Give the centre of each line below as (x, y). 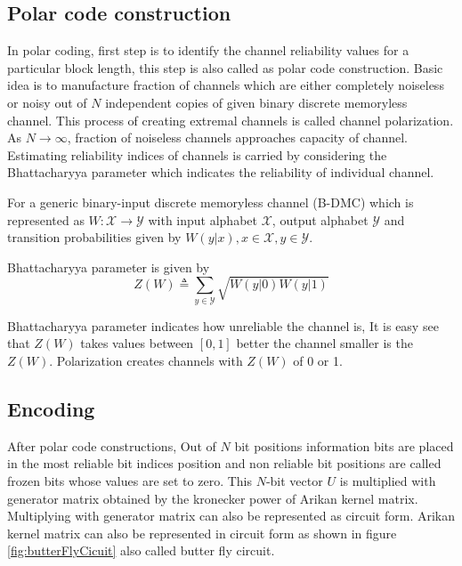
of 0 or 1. (318, 360)
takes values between (137, 343)
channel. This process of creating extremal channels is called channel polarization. (231, 120)
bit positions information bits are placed (344, 445)
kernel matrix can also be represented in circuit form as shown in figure (202, 533)
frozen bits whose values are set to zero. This (130, 480)
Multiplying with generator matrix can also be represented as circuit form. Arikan (231, 516)
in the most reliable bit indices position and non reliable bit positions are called (224, 463)
